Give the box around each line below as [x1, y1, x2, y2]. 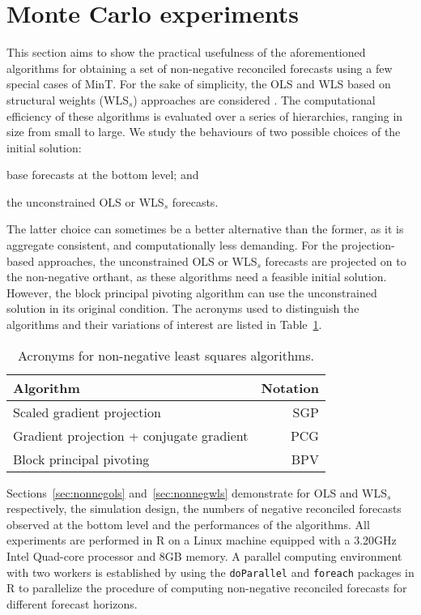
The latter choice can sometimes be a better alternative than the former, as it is [6, 220, 404, 237]
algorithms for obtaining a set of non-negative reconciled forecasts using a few [6, 59, 393, 76]
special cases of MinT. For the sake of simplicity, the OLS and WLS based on [6, 75, 391, 92]
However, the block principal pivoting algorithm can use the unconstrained [6, 284, 377, 301]
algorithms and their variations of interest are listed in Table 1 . [6, 316, 322, 333]
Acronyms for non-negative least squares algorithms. [17, 345, 314, 365]
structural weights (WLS [6, 91, 129, 108]
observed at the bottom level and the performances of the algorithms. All [6, 515, 370, 532]
